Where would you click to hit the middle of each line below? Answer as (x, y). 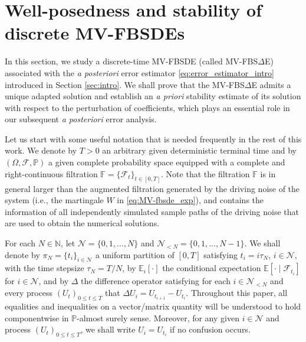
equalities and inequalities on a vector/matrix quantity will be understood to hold (153, 306)
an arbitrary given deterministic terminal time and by (200, 150)
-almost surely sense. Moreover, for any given (158, 317)
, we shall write (108, 329)
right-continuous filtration (51, 173)
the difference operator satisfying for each (156, 281)
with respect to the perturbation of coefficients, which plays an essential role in (147, 107)
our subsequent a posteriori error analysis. (81, 119)
